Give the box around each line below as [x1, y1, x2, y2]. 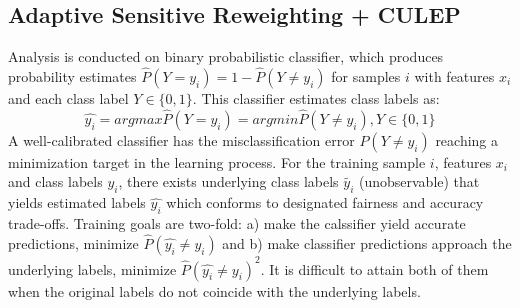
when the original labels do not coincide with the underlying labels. [8, 280, 421, 301]
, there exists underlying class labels [118, 171, 339, 192]
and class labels [8, 171, 103, 192]
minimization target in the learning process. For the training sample [8, 151, 426, 172]
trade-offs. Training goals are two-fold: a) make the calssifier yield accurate [8, 213, 466, 234]
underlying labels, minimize [8, 258, 177, 279]
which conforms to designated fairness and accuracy [166, 192, 484, 213]
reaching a [435, 129, 499, 150]
